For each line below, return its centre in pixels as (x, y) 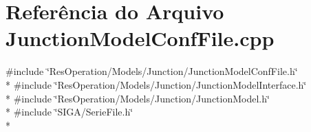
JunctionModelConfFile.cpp (140, 38)
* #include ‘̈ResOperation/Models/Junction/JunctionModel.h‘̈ (138, 98)
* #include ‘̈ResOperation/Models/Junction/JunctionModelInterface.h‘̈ (156, 84)
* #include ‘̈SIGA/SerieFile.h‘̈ (69, 112)
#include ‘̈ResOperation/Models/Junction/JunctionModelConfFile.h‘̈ (152, 71)
